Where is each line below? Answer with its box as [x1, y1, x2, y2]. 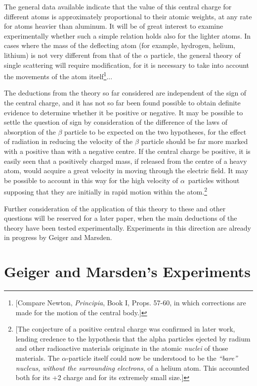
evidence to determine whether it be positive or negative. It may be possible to [4, 107, 243, 117]
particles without [188, 175, 240, 185]
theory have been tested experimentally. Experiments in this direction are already [4, 222, 252, 233]
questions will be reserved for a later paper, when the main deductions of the [4, 213, 237, 223]
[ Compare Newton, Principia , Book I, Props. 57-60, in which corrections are [15, 297, 246, 308]
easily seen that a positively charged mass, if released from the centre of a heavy [4, 155, 247, 166]
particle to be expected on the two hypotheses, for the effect [64, 126, 247, 137]
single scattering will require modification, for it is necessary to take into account [4, 59, 250, 70]
